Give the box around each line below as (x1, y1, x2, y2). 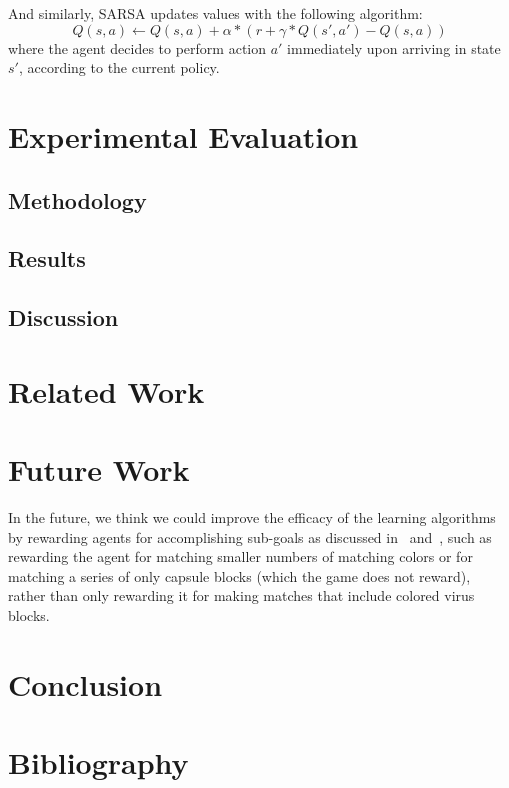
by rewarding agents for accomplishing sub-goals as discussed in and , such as (8, 526, 492, 547)
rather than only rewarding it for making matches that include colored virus (8, 585, 475, 606)
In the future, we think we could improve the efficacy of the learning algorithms (8, 507, 496, 527)
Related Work (8, 370, 205, 411)
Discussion (8, 302, 119, 333)
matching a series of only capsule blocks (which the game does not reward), (8, 565, 471, 586)
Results (8, 243, 86, 274)
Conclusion (8, 663, 163, 704)
